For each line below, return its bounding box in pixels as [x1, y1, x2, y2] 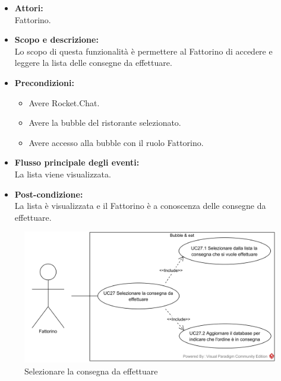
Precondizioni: [14, 76, 74, 88]
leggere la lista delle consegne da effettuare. [14, 56, 172, 69]
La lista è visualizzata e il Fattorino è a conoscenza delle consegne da [14, 199, 266, 212]
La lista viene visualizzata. [14, 167, 111, 180]
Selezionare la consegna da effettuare [24, 365, 158, 377]
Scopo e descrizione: [14, 33, 99, 46]
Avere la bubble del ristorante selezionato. [29, 116, 181, 129]
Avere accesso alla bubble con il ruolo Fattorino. [29, 136, 204, 148]
